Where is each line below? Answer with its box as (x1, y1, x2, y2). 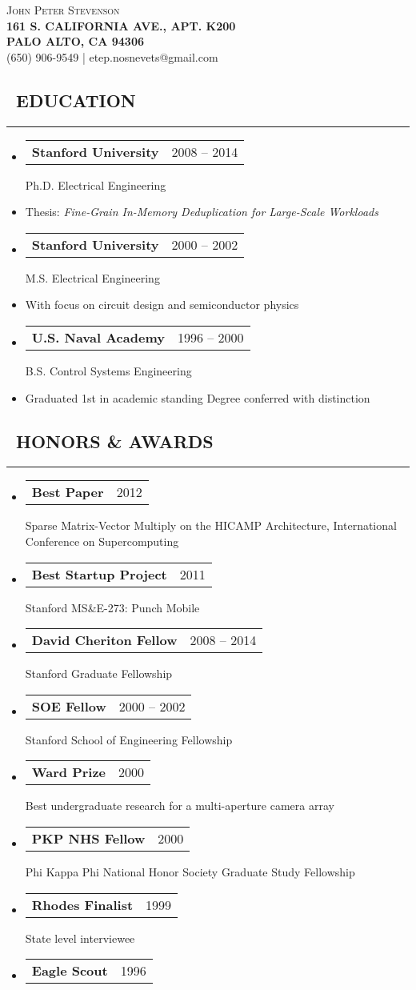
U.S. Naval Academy (31, 327, 165, 347)
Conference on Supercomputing (25, 532, 179, 549)
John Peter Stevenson (6, 2, 120, 18)
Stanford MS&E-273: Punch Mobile (25, 599, 200, 615)
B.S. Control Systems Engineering (25, 362, 192, 379)
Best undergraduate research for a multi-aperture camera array (25, 797, 334, 814)
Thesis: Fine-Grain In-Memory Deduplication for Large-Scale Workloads (25, 203, 378, 220)
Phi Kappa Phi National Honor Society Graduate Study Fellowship (25, 863, 355, 880)
